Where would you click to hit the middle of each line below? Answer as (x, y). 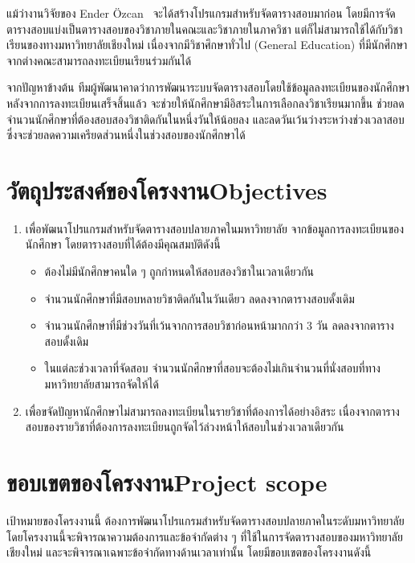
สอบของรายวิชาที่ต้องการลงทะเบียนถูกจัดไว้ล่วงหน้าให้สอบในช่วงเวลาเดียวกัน (185, 427)
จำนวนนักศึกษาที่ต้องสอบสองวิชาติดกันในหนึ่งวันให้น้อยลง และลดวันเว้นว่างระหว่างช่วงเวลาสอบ (205, 119)
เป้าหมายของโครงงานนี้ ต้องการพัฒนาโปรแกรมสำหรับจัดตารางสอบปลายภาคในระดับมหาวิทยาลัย (205, 520)
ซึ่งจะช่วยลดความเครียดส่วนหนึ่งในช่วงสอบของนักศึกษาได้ (126, 135)
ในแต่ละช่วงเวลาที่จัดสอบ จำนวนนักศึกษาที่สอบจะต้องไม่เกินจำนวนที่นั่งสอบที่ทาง (212, 368)
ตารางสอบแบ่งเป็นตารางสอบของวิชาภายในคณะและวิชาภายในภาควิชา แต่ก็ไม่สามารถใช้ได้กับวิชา (205, 29)
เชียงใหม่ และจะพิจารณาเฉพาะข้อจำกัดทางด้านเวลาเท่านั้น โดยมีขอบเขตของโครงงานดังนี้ (189, 552)
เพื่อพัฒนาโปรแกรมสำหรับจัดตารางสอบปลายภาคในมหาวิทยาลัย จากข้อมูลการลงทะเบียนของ (215, 228)
